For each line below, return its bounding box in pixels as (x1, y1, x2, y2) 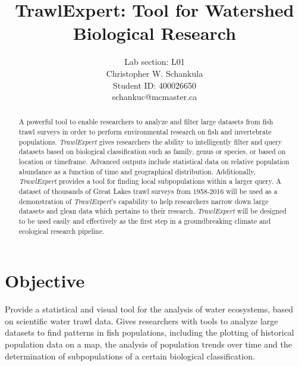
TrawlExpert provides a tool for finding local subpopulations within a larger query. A (18, 176, 282, 186)
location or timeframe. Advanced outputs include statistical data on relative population (18, 157, 289, 167)
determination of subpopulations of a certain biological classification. (5, 349, 255, 362)
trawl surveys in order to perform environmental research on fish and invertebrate (18, 127, 272, 137)
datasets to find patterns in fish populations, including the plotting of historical (5, 326, 294, 339)
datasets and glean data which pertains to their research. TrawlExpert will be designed (18, 206, 287, 216)
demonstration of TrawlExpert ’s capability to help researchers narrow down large (18, 196, 269, 206)
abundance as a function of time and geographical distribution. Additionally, (18, 166, 256, 176)
